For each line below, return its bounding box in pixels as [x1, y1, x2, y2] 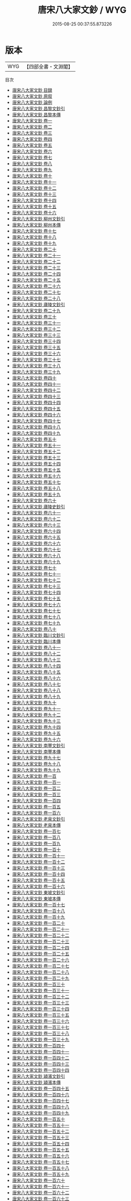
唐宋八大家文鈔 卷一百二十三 [12, 938, 69, 944]
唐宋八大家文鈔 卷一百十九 [12, 914, 65, 920]
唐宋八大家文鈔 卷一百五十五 [12, 1147, 69, 1152]
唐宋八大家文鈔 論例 [12, 99, 52, 105]
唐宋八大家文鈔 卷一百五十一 [12, 1122, 69, 1128]
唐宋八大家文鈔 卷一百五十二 [12, 1128, 69, 1134]
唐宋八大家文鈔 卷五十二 [12, 448, 61, 454]
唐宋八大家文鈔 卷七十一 [12, 571, 61, 577]
